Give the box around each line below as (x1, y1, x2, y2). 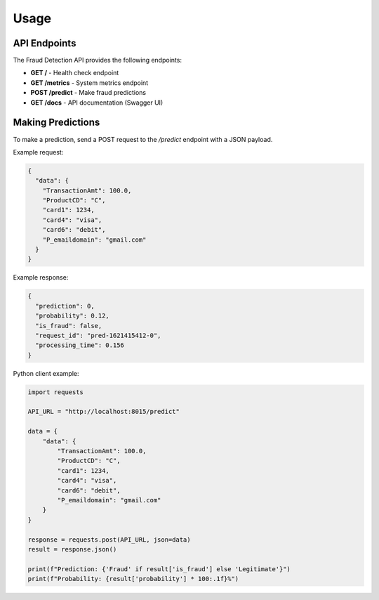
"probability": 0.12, (35, 312, 110, 320)
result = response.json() (27, 545, 117, 553)
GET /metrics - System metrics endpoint (30, 78, 149, 87)
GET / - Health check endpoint (30, 69, 119, 77)
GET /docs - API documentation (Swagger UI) (30, 98, 164, 107)
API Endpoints (13, 37, 77, 49)
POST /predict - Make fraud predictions (30, 89, 147, 97)
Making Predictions (13, 117, 100, 129)
